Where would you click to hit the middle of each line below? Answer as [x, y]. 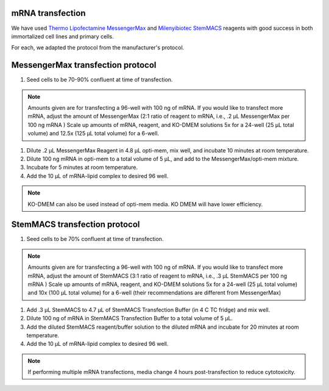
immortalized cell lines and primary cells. [62, 36]
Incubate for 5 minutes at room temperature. [82, 167]
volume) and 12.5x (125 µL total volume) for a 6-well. [94, 134]
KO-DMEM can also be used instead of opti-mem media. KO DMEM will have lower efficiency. [145, 204]
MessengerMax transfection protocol [84, 65]
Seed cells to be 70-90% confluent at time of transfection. [100, 80]
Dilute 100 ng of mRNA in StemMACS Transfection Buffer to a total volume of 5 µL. [130, 318]
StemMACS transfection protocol [76, 225]
